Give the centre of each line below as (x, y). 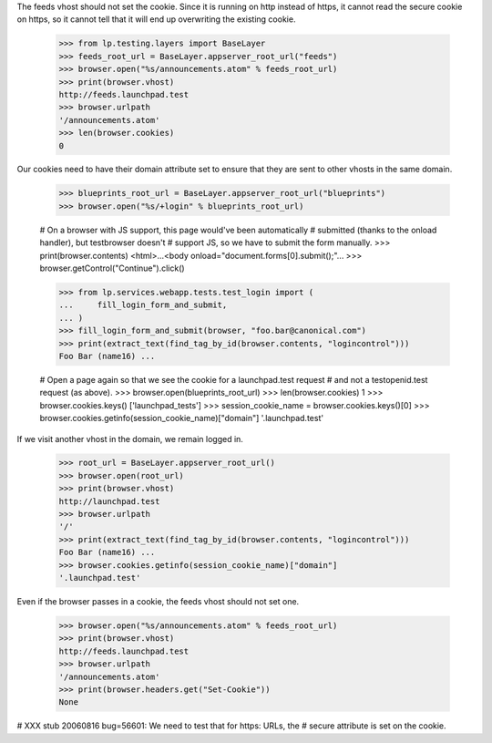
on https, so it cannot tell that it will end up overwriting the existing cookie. (156, 19)
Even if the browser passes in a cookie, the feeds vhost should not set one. (158, 601)
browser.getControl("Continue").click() (113, 268)
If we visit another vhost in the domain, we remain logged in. (130, 439)
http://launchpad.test (109, 501)
